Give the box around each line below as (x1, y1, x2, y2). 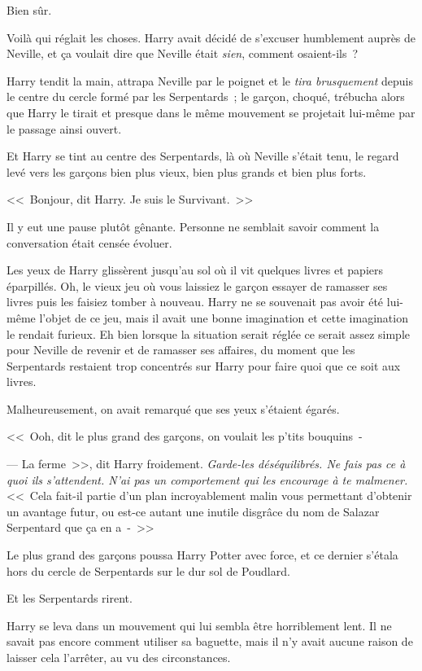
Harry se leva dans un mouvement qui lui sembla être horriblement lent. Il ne (7, 616, 392, 634)
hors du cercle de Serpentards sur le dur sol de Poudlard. (7, 562, 290, 579)
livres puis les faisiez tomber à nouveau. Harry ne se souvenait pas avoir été (7, 293, 384, 310)
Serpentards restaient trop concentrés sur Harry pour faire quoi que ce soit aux (7, 357, 401, 374)
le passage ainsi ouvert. (7, 120, 122, 137)
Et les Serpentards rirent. (7, 590, 133, 607)
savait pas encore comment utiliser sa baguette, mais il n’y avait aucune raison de (7, 633, 413, 650)
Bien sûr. (7, 2, 52, 18)
